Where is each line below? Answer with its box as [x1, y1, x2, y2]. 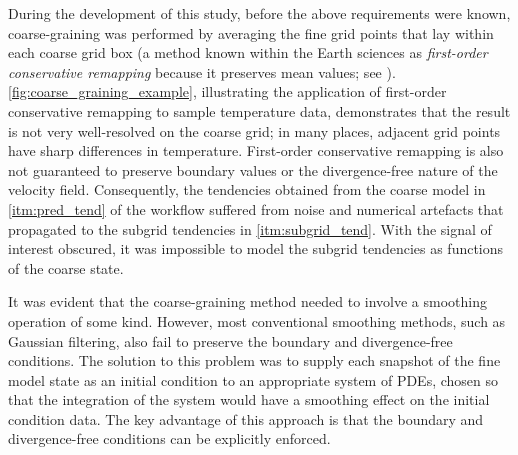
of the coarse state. [8, 257, 124, 278]
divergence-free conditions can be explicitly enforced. [8, 428, 331, 449]
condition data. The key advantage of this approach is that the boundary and [8, 408, 484, 429]
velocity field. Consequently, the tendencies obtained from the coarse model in [8, 179, 486, 200]
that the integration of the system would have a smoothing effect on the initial [8, 389, 490, 410]
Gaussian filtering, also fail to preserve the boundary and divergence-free [8, 330, 453, 351]
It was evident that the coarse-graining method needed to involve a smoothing [8, 291, 488, 312]
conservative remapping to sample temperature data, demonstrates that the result [8, 100, 511, 121]
